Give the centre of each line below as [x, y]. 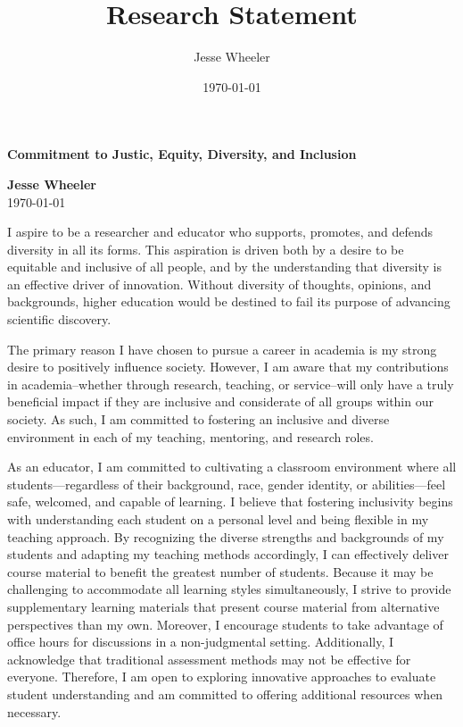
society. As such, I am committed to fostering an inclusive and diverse [198, 419]
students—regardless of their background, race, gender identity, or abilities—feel [227, 484]
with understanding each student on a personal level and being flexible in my [218, 519]
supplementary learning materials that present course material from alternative [223, 606]
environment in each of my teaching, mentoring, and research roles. [190, 436]
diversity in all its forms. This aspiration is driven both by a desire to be [206, 249]
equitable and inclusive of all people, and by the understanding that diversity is [224, 267]
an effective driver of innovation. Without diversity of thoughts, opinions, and [219, 284]
